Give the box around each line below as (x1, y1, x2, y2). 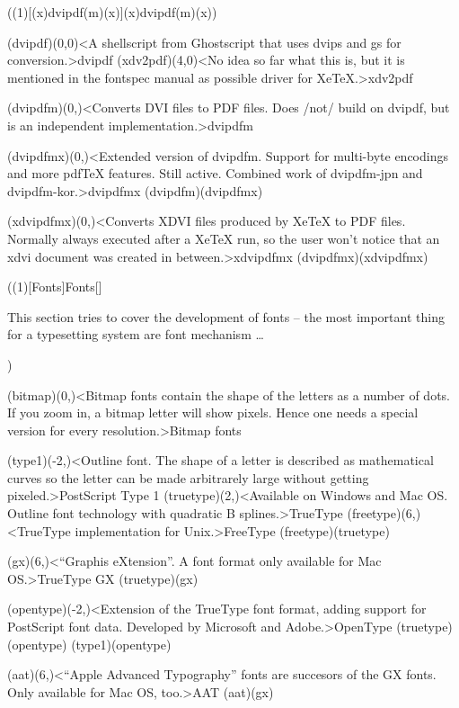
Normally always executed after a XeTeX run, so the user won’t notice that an (7, 229, 440, 247)
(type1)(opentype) (71, 634, 172, 653)
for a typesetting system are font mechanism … (7, 325, 264, 344)
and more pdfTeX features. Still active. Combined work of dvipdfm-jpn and (7, 164, 423, 183)
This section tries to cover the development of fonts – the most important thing (7, 307, 445, 326)
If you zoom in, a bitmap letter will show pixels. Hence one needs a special (7, 403, 419, 422)
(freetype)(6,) (347, 504, 421, 523)
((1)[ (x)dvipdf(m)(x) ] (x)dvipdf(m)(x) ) (7, 3, 217, 21)
